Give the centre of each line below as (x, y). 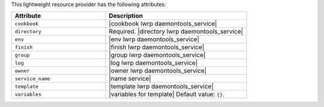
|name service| (130, 79)
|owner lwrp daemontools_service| (158, 71)
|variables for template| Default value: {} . (167, 94)
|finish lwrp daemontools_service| (157, 47)
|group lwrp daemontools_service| (157, 55)
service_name (32, 79)
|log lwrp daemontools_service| (153, 63)
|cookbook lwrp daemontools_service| (163, 24)
